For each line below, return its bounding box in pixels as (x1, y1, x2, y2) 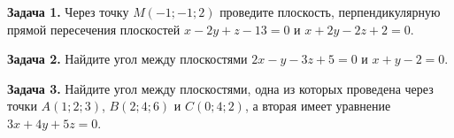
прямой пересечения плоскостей (7, 19, 181, 38)
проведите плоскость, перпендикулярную (219, 3, 441, 20)
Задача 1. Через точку (7, 3, 129, 20)
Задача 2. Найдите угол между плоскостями (7, 50, 248, 68)
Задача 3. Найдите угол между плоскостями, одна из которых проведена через (7, 79, 434, 97)
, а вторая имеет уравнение (244, 96, 391, 115)
